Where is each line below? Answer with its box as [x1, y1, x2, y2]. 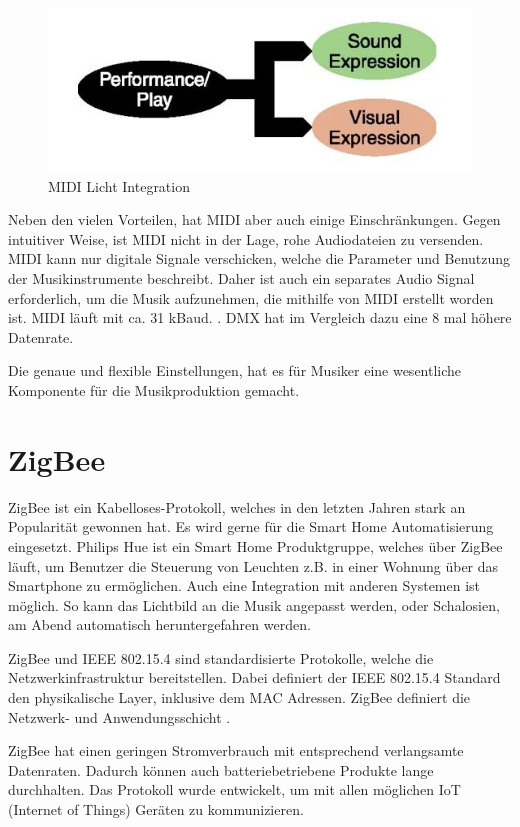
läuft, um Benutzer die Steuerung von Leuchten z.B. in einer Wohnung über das [8, 555, 499, 576]
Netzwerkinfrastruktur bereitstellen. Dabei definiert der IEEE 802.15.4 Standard [8, 667, 501, 688]
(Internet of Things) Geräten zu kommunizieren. [8, 799, 304, 820]
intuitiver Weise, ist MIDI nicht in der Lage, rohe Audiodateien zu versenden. [8, 228, 484, 249]
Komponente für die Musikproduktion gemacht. [8, 380, 300, 400]
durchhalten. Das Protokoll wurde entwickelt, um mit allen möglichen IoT [8, 779, 461, 800]
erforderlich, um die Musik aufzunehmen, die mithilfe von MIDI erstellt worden [8, 287, 494, 308]
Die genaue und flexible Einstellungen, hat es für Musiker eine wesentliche [8, 360, 462, 381]
